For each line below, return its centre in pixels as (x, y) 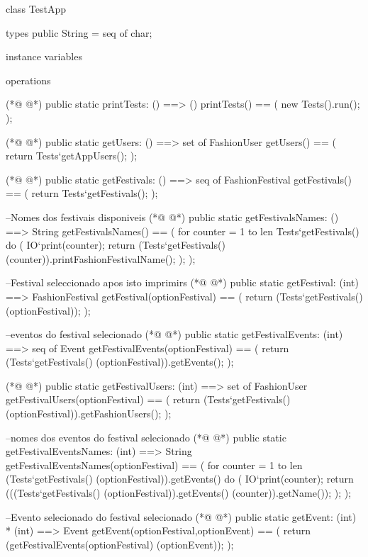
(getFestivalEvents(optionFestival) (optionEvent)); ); (120, 544)
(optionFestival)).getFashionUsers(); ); (89, 413)
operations (28, 80)
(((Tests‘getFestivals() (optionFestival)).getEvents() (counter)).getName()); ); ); (179, 493)
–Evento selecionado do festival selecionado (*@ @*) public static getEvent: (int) (181, 516)
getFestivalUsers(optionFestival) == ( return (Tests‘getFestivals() (148, 399)
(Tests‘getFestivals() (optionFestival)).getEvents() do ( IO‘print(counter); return (180, 479)
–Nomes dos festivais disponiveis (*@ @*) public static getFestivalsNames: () (172, 216)
